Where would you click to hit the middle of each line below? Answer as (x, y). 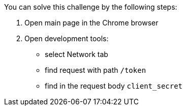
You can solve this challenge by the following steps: (91, 7)
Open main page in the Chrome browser (91, 23)
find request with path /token (96, 70)
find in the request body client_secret (114, 86)
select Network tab (76, 54)
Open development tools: (67, 38)
